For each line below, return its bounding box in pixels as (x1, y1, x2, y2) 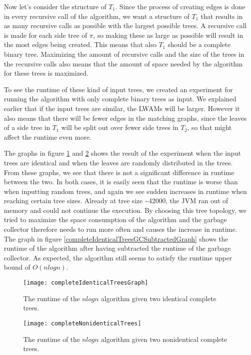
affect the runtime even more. (4, 131, 92, 142)
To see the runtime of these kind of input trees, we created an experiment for (4, 84, 233, 94)
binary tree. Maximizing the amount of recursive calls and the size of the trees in (4, 48, 244, 59)
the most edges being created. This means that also (4, 39, 157, 49)
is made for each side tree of (4, 30, 87, 40)
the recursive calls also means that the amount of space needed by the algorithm (4, 58, 243, 68)
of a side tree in (4, 122, 50, 132)
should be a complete (168, 39, 231, 49)
